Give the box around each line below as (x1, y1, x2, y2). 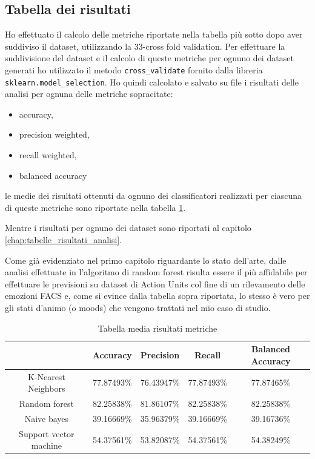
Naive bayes (24, 412, 69, 424)
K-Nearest (27, 370, 65, 383)
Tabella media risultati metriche (98, 321, 217, 334)
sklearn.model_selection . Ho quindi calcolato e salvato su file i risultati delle (5, 75, 299, 88)
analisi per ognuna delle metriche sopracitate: (5, 87, 173, 100)
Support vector (19, 427, 75, 440)
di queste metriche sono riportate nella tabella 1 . (5, 201, 186, 213)
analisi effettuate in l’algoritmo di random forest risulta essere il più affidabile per (5, 266, 308, 278)
